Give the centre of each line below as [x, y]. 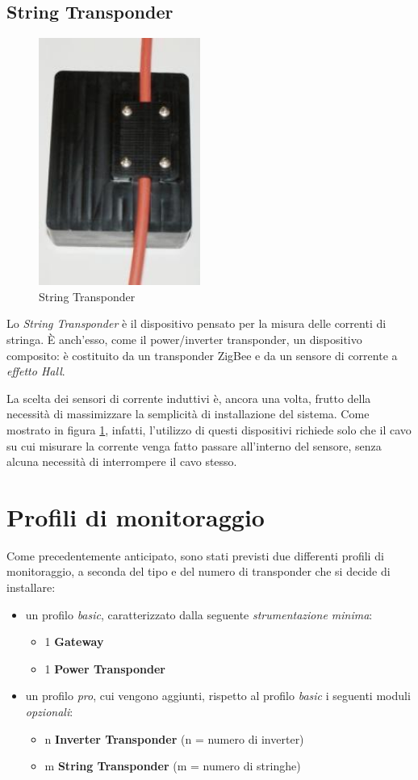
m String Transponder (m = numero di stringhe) [173, 766]
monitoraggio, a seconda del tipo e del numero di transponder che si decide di [199, 571]
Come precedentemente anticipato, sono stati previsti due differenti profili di [195, 555]
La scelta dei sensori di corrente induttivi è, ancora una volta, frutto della [189, 398]
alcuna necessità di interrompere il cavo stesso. [122, 461]
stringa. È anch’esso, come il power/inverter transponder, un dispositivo [184, 339]
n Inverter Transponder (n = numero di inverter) [174, 738]
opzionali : [49, 711]
